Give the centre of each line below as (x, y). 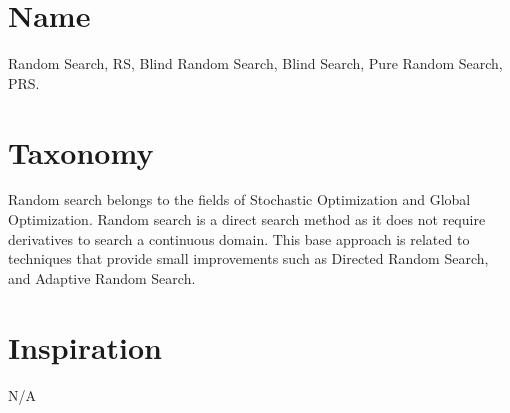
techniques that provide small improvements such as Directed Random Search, (248, 258)
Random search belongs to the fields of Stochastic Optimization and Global (239, 199)
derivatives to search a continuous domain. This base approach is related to (239, 238)
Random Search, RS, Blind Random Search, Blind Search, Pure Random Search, (255, 63)
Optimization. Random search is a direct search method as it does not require (247, 219)
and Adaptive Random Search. (102, 277)
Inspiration (85, 346)
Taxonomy (81, 151)
